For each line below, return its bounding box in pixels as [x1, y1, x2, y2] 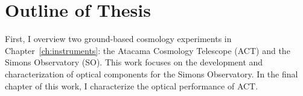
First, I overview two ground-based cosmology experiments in [5, 32, 232, 45]
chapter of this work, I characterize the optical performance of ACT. [5, 79, 258, 92]
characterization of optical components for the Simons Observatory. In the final [5, 67, 298, 80]
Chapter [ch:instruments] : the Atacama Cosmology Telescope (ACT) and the [5, 44, 290, 56]
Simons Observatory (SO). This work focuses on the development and [5, 56, 263, 68]
